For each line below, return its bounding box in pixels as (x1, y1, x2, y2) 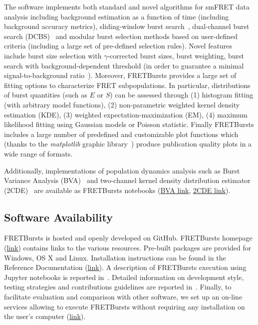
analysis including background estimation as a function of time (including (4, 11, 229, 21)
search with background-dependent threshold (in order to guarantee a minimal (4, 60, 244, 70)
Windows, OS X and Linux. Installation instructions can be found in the (4, 252, 226, 262)
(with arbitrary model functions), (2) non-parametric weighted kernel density (4, 99, 240, 109)
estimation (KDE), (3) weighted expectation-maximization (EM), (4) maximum (4, 109, 248, 119)
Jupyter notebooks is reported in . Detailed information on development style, (4, 271, 244, 282)
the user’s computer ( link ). (4, 311, 86, 321)
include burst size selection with (4, 50, 102, 60)
